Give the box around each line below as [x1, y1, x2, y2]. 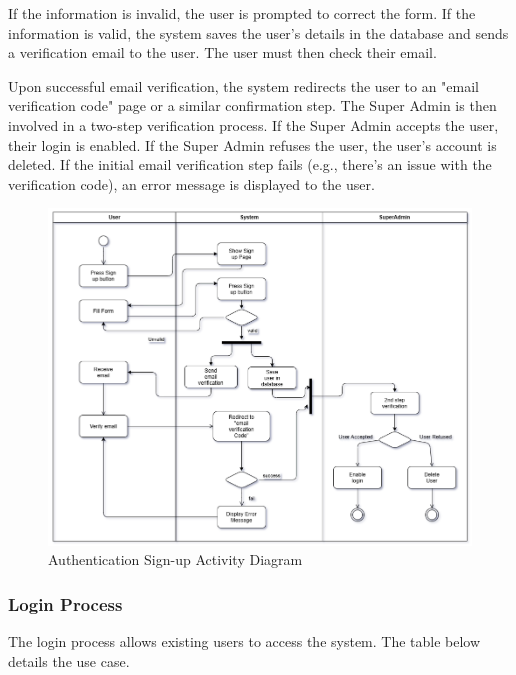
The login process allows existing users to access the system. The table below [8, 631, 481, 652]
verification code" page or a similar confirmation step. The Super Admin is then [8, 95, 497, 116]
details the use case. [8, 650, 130, 671]
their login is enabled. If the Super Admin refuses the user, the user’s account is [8, 134, 497, 155]
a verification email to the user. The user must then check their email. [8, 42, 437, 63]
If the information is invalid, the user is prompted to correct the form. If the [8, 3, 476, 23]
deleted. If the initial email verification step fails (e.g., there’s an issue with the [8, 154, 492, 175]
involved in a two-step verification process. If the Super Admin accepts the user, [8, 114, 499, 135]
